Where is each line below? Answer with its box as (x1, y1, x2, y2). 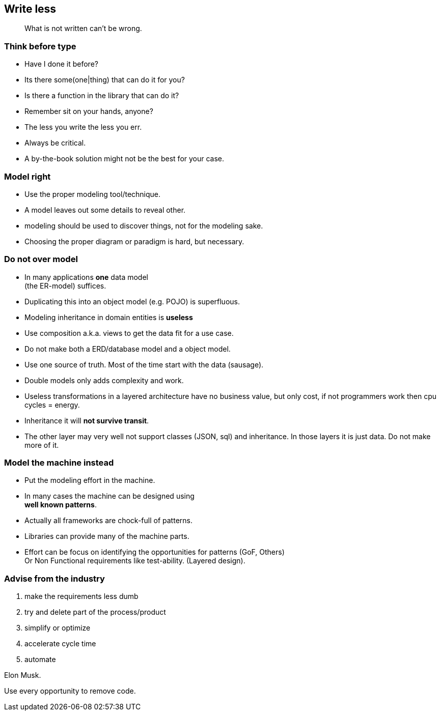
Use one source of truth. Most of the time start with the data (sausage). (24, 360, 264, 369)
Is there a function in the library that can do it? (24, 91, 179, 100)
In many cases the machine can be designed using (24, 492, 195, 501)
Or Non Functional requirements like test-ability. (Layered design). (24, 556, 245, 565)
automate (24, 655, 56, 664)
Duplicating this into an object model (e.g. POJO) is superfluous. (24, 297, 240, 306)
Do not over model (4, 254, 78, 265)
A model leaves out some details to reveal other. (24, 205, 186, 214)
